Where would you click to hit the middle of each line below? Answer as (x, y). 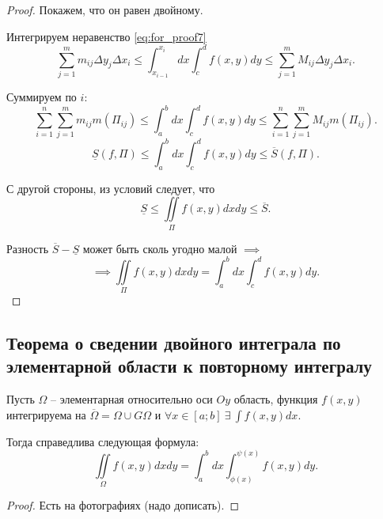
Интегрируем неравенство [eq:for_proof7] (106, 36)
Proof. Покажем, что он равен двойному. (105, 9)
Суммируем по (42, 97)
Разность (28, 248)
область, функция (276, 399)
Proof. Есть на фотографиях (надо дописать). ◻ (123, 505)
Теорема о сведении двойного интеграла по (174, 343)
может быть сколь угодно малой (160, 248)
